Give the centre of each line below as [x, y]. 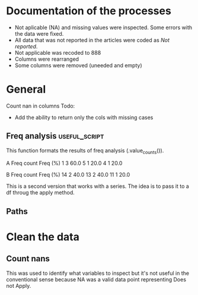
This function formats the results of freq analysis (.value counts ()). [85, 151]
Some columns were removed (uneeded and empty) [78, 65]
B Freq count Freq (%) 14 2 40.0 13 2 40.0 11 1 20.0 [68, 175]
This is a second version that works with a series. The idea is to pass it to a [98, 186]
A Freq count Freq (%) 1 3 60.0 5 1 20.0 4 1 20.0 [64, 163]
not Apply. [19, 285]
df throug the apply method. [41, 193]
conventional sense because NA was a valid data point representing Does [96, 279]
